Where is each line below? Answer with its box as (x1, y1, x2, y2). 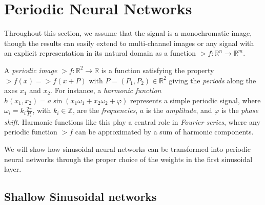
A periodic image (4, 64, 57, 75)
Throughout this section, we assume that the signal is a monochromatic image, (4, 28, 252, 38)
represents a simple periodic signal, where (130, 95, 261, 105)
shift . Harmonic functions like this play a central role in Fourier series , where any (4, 116, 260, 127)
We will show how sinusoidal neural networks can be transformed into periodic (4, 143, 251, 154)
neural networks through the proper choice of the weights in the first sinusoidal (4, 153, 253, 164)
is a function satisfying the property (101, 64, 214, 75)
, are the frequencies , (72, 105, 138, 116)
